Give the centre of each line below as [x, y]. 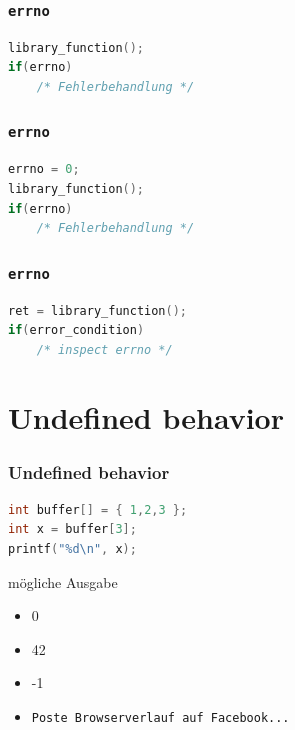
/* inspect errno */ [104, 349]
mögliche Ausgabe [63, 581]
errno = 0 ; [44, 169]
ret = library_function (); [97, 310]
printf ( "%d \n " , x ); [72, 549]
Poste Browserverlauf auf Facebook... [160, 718]
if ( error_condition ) [76, 330]
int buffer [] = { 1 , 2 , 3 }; [98, 509]
